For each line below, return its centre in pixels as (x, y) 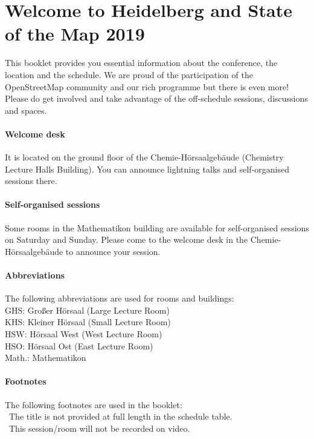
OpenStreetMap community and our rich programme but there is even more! (147, 86)
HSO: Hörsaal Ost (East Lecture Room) (79, 345)
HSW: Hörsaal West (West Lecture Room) (84, 334)
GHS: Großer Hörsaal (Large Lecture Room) (87, 310)
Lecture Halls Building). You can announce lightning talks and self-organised (147, 169)
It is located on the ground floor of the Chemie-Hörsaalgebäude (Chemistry (144, 157)
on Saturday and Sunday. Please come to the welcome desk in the (127, 239)
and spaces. (26, 110)
